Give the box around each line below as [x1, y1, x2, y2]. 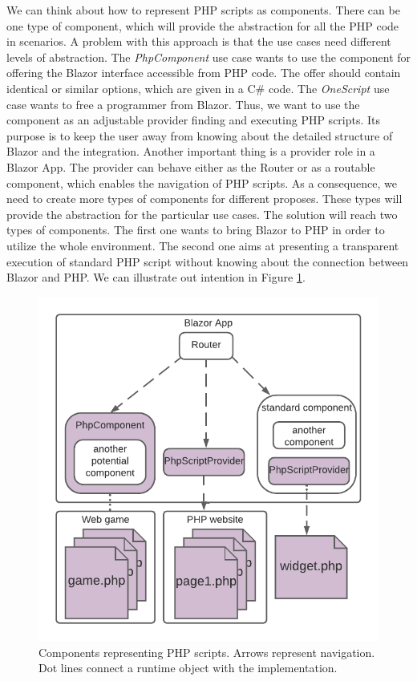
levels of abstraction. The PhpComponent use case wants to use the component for [6, 48, 411, 65]
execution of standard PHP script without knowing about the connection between [6, 253, 409, 270]
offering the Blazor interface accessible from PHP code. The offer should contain [6, 64, 401, 81]
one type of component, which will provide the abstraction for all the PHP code [6, 17, 399, 34]
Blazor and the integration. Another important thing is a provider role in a [6, 143, 375, 160]
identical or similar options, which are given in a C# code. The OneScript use [6, 79, 390, 96]
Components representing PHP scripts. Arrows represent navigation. [38, 643, 375, 660]
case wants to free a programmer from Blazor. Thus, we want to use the [6, 95, 360, 112]
